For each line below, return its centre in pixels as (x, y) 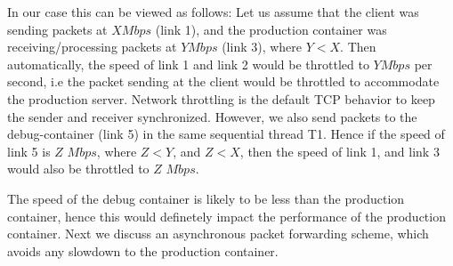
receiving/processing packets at (92, 47)
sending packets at (57, 29)
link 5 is (29, 151)
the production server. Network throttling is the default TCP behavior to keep (221, 98)
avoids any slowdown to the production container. (143, 250)
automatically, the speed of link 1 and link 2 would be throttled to (188, 64)
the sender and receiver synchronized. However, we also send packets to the (212, 116)
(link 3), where (262, 47)
